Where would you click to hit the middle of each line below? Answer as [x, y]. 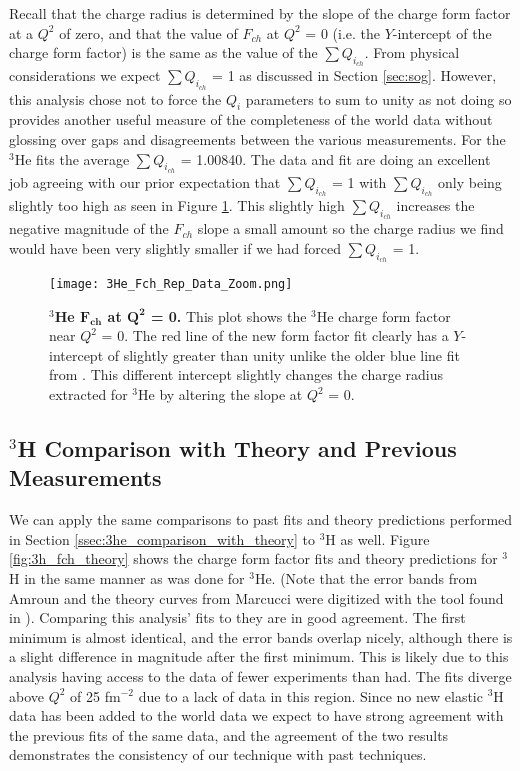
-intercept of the [442, 32]
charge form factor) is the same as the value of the [163, 52]
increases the [435, 204]
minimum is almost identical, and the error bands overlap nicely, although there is [261, 636]
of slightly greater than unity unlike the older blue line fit [283, 354]
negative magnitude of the [89, 228]
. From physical [412, 52]
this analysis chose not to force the [115, 98]
